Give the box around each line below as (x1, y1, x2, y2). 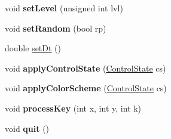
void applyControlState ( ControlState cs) (5, 61, 166, 74)
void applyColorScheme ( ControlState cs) (5, 82, 167, 94)
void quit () (5, 122, 50, 134)
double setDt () (5, 42, 62, 54)
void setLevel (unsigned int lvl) (5, 2, 123, 14)
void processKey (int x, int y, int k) (5, 101, 142, 114)
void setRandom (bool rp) (5, 21, 106, 34)
